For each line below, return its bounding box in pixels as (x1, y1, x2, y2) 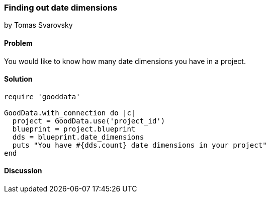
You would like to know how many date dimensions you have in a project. (4, 56, 246, 65)
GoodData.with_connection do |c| (4, 108, 136, 117)
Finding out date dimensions (4, 3, 118, 13)
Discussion (4, 166, 42, 175)
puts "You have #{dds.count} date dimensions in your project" (12, 141, 267, 149)
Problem (4, 38, 33, 47)
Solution (4, 75, 33, 84)
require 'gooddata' (4, 92, 80, 101)
